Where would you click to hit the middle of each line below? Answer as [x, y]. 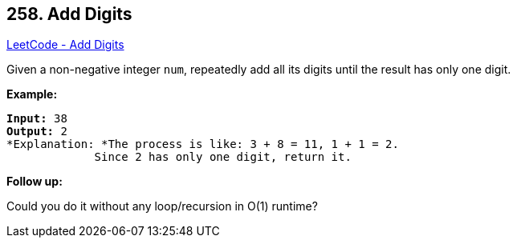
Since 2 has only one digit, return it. [223, 157]
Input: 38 [37, 119]
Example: [32, 94]
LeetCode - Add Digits [65, 45]
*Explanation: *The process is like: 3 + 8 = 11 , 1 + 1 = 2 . [203, 144]
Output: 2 [37, 132]
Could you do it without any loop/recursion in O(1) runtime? [162, 206]
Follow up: [35, 182]
